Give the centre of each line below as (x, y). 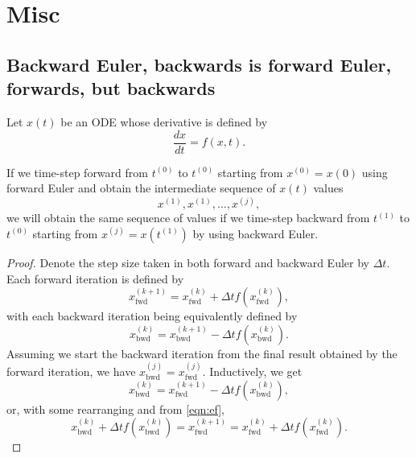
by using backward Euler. (255, 233)
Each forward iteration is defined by (95, 278)
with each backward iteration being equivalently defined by (152, 316)
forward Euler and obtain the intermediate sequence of (141, 188)
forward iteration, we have (71, 371)
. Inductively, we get (252, 371)
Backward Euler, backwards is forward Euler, (199, 64)
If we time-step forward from (77, 172)
